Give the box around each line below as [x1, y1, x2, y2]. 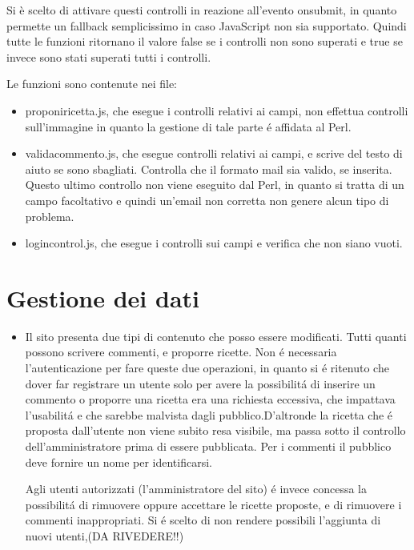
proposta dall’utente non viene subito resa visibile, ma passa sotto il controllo [25, 422, 406, 439]
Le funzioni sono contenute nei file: [6, 75, 177, 92]
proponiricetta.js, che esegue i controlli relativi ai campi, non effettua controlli [25, 102, 408, 118]
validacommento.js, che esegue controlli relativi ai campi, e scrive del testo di [25, 145, 403, 162]
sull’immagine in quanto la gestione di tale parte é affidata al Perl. [25, 118, 352, 134]
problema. [25, 207, 74, 224]
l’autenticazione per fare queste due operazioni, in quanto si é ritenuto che [25, 359, 389, 376]
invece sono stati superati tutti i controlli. [6, 48, 211, 65]
